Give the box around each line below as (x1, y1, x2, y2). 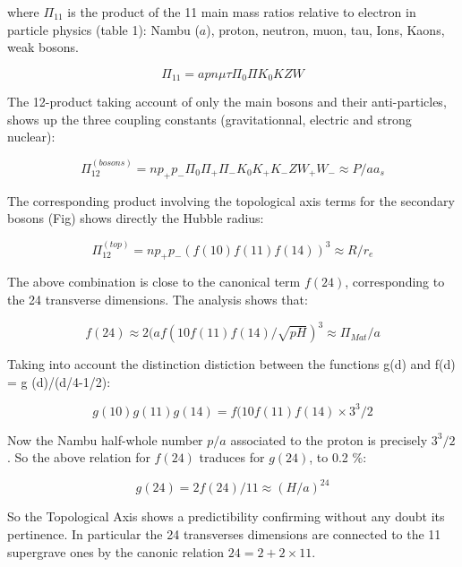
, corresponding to (345, 272, 445, 291)
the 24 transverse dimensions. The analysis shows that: (7, 290, 308, 309)
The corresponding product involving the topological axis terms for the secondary (7, 191, 455, 210)
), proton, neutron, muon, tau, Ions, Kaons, (206, 20, 445, 39)
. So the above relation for (7, 448, 150, 467)
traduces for (199, 448, 265, 467)
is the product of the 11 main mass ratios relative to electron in (67, 3, 416, 21)
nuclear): (7, 127, 56, 146)
